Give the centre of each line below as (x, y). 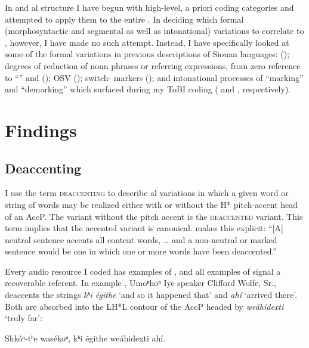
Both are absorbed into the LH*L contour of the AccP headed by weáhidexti (144, 306)
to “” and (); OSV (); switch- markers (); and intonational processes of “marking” (154, 77)
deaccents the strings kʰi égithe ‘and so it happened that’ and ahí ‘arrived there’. (151, 295)
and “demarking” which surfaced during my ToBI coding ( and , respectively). (148, 89)
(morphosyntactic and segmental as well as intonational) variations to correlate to (154, 31)
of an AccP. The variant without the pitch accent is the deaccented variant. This (154, 216)
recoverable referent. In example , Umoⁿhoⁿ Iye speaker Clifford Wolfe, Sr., (140, 283)
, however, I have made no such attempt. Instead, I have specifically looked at (147, 42)
